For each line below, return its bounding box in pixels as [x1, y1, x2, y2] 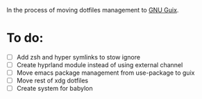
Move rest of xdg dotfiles [16, 76, 89, 85]
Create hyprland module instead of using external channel [16, 61, 183, 69]
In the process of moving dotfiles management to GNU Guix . [6, 6, 179, 14]
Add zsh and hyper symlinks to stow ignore [16, 53, 140, 61]
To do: [6, 30, 44, 46]
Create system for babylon [16, 84, 93, 93]
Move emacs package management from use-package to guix [16, 69, 195, 77]
